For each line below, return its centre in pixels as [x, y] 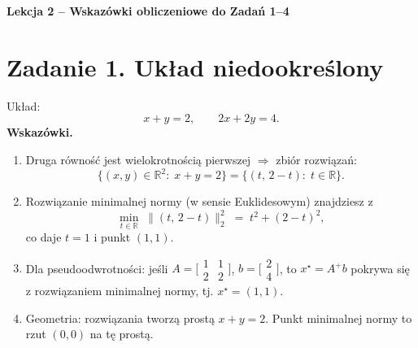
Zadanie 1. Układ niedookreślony [195, 66]
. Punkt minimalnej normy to [339, 318]
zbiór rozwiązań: [316, 159]
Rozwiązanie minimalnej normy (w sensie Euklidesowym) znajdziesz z [199, 201]
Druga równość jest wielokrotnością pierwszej [138, 159]
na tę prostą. [122, 334]
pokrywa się [380, 268]
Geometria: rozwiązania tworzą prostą [120, 318]
